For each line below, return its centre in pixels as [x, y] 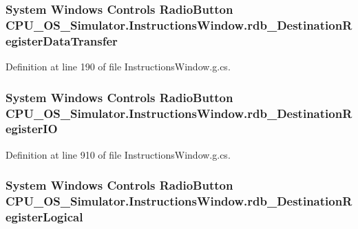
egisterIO [32, 129]
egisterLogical [44, 217]
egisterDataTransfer [62, 40]
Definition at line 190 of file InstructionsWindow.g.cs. [118, 67]
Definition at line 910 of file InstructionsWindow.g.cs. [118, 154]
